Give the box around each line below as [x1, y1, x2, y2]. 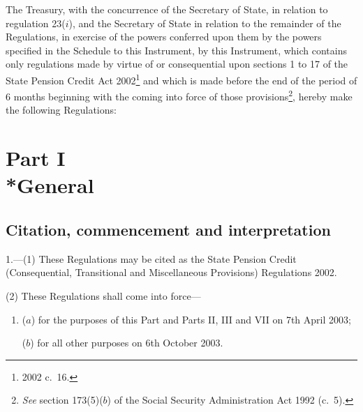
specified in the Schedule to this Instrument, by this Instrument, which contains [6, 43, 347, 57]
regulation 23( [6, 15, 66, 30]
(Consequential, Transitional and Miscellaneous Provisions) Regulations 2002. [6, 265, 337, 280]
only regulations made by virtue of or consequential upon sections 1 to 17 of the [6, 56, 348, 71]
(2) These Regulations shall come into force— [6, 289, 201, 303]
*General [6, 171, 94, 199]
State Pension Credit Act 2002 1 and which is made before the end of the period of [6, 70, 357, 87]
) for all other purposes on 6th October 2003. [30, 335, 223, 350]
